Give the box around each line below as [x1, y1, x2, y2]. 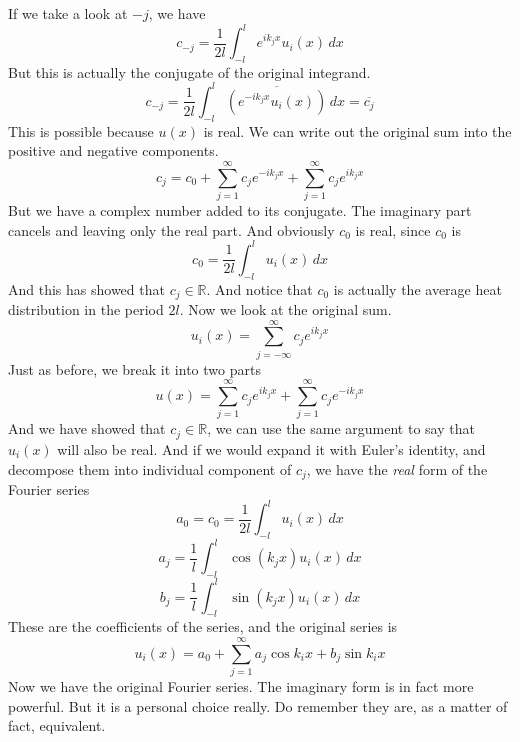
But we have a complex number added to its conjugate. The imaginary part [8, 200, 472, 221]
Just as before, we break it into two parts [8, 358, 261, 379]
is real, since [355, 219, 431, 240]
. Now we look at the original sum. [179, 299, 392, 320]
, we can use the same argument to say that [207, 418, 475, 439]
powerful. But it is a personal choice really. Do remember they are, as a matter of [8, 695, 508, 716]
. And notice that [206, 278, 313, 299]
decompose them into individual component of [8, 458, 292, 479]
